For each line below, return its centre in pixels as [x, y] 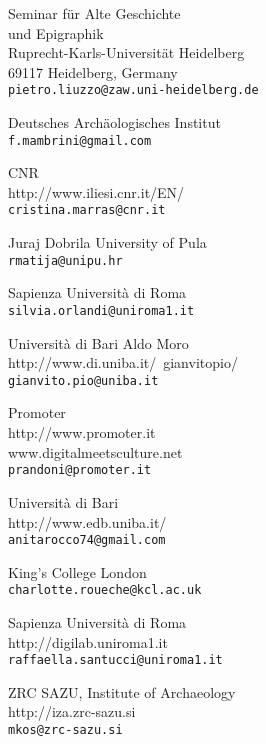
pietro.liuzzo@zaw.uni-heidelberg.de [133, 90]
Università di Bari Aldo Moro [98, 342]
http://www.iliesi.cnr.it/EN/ [96, 191]
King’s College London [77, 571]
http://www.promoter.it [82, 432]
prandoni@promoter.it [80, 470]
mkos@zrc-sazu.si [65, 730]
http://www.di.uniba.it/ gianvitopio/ [123, 362]
